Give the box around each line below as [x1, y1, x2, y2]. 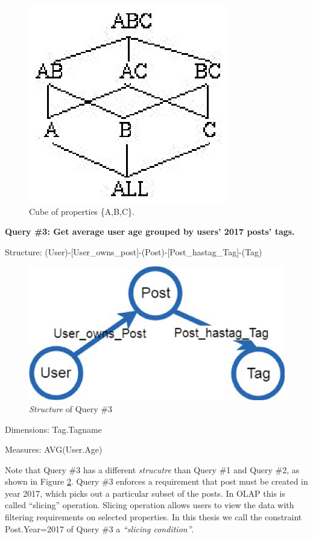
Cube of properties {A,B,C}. [29, 205, 134, 217]
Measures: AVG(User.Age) [5, 443, 103, 456]
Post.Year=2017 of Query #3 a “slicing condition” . [5, 522, 194, 535]
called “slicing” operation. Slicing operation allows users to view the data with [5, 499, 294, 511]
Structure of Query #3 [29, 402, 112, 415]
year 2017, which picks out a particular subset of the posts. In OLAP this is [5, 486, 285, 499]
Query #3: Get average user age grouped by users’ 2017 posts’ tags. [5, 225, 295, 238]
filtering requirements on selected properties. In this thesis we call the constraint [5, 511, 302, 523]
